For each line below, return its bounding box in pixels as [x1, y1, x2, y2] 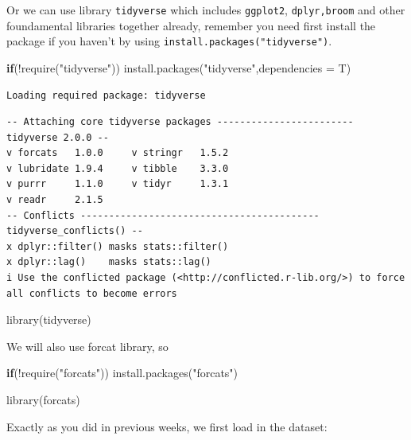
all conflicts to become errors [6, 287, 177, 299]
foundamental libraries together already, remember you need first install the [6, 17, 376, 33]
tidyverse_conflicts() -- [6, 225, 143, 237]
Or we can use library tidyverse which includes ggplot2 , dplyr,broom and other [6, 2, 405, 18]
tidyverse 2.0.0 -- [6, 131, 109, 143]
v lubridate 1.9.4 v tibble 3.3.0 [6, 162, 229, 174]
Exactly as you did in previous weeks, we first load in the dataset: [6, 418, 328, 434]
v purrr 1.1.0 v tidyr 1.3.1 [6, 178, 229, 190]
